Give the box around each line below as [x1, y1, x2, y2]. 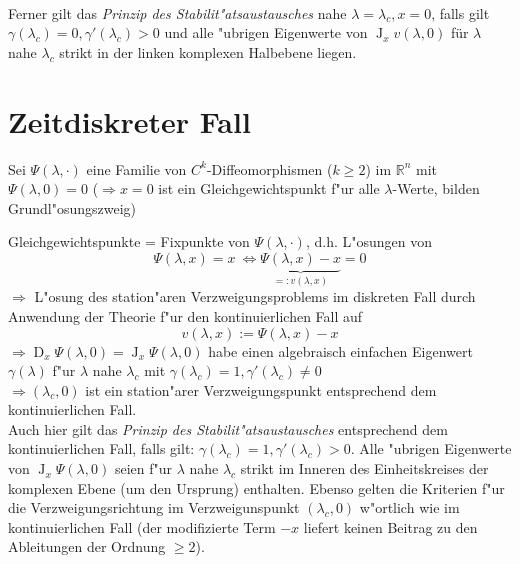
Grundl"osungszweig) [8, 197, 137, 218]
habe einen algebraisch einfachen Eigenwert [208, 340, 473, 361]
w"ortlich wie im [359, 497, 460, 518]
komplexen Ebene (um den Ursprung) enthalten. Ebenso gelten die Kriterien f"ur [8, 477, 505, 498]
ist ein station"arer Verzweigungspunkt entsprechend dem [85, 379, 437, 400]
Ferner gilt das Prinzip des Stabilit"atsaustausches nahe [8, 2, 347, 23]
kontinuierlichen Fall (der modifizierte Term [8, 516, 276, 537]
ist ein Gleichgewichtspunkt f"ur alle [158, 178, 380, 199]
